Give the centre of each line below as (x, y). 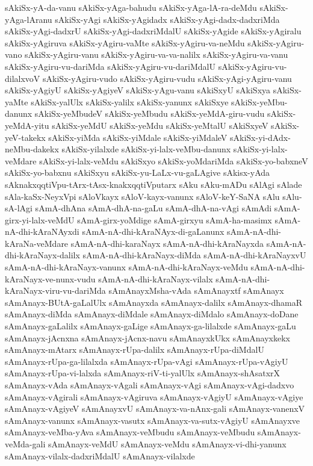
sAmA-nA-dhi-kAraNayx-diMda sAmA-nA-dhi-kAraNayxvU (194, 255)
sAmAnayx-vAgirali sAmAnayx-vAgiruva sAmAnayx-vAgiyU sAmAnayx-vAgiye (154, 396)
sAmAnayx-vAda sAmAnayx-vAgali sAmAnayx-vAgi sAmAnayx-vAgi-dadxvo (150, 385)
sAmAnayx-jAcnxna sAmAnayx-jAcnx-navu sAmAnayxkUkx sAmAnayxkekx (147, 337)
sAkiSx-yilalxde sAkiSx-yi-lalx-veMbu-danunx (146, 149)
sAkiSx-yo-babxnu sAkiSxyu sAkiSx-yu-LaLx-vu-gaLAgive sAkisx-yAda (138, 172)
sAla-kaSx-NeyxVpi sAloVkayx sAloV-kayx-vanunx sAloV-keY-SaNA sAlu (142, 196)
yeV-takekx (25, 137)
